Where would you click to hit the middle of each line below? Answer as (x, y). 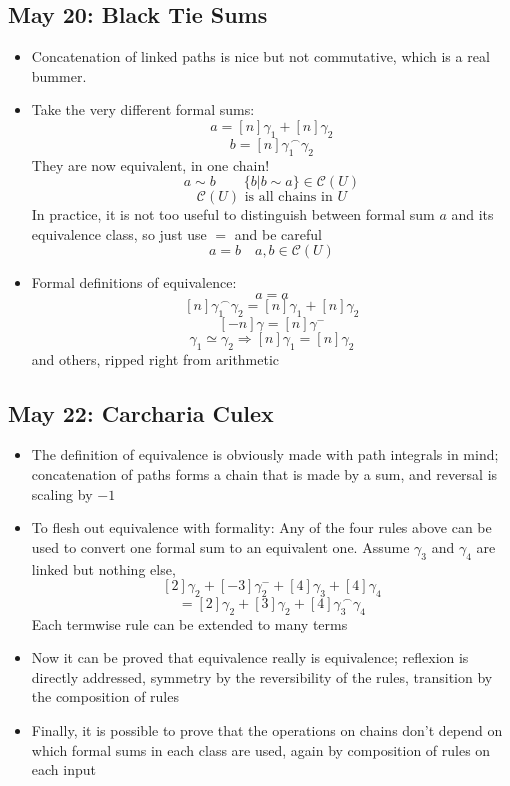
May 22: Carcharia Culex (141, 412)
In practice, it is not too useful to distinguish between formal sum (233, 214)
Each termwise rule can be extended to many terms (189, 623)
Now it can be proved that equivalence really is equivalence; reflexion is (250, 657)
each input (63, 769)
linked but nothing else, (103, 568)
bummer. (59, 75)
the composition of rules (105, 696)
